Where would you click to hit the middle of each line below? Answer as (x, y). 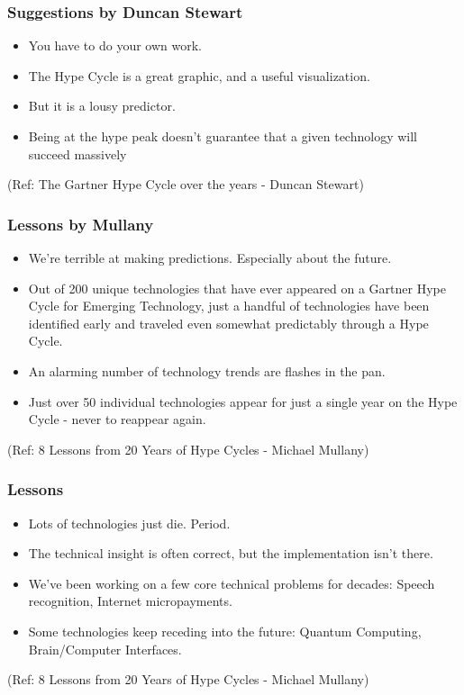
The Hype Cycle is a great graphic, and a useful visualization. (199, 75)
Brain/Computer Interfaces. (105, 649)
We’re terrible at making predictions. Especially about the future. (210, 257)
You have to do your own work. (115, 45)
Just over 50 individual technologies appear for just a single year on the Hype (243, 401)
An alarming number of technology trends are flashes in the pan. (207, 370)
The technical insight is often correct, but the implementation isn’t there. (231, 553)
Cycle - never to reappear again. (117, 419)
